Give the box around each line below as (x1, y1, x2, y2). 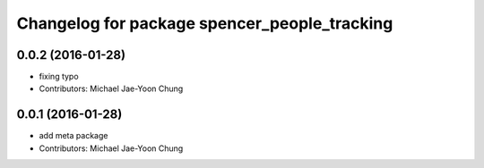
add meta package (39, 130, 108, 141)
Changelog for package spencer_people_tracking (16, 13, 393, 33)
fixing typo (39, 71, 80, 82)
